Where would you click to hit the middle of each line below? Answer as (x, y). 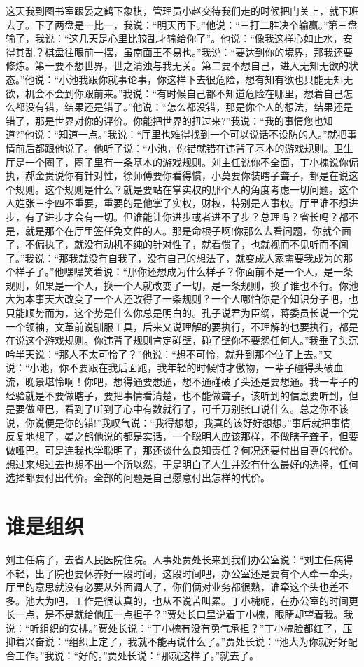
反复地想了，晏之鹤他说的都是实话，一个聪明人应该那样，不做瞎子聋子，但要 (182, 436)
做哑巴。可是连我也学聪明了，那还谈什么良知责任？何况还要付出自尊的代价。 (182, 450)
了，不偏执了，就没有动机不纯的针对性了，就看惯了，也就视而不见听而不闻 (177, 244)
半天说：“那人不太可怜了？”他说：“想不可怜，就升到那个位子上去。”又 (174, 353)
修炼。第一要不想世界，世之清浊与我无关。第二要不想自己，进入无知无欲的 (177, 66)
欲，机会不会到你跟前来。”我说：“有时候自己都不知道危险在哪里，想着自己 (175, 93)
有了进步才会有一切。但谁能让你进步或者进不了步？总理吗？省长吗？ (182, 216)
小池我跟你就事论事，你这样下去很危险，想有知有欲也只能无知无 (206, 79)
